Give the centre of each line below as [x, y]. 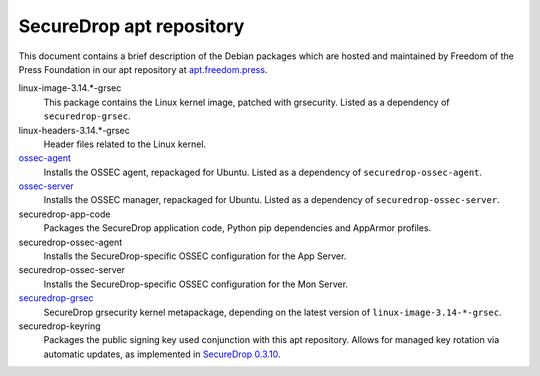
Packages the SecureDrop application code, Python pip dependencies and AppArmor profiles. [237, 228]
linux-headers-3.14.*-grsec [74, 130]
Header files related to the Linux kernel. [125, 144]
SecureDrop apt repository [131, 26]
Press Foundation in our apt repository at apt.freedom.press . [143, 69]
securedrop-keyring [59, 326]
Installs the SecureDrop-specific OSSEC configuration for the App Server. [195, 256]
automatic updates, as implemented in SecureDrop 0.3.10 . [162, 354]
